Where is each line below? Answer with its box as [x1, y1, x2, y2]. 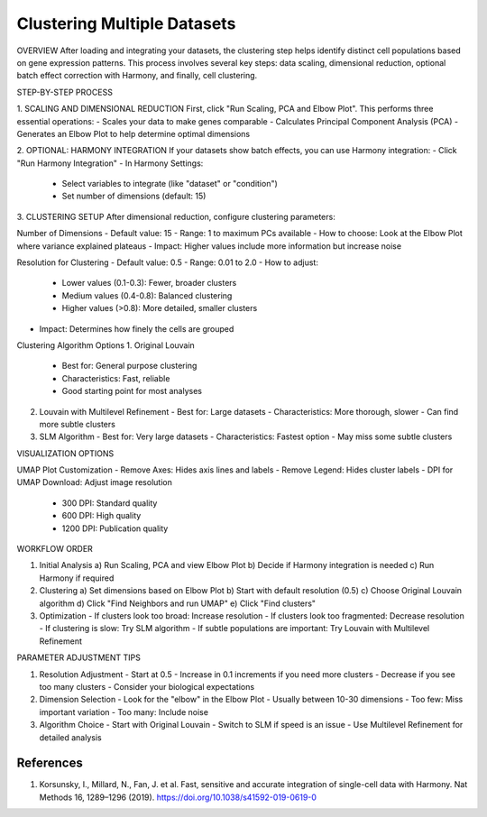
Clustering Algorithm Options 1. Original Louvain [16, 339, 196, 351]
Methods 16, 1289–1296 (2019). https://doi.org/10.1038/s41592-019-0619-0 [39, 792, 317, 803]
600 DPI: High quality [61, 510, 142, 521]
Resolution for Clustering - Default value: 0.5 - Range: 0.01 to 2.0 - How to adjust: [16, 257, 319, 268]
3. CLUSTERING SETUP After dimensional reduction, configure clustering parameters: [16, 211, 335, 222]
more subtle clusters [39, 418, 116, 429]
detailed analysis [39, 731, 103, 743]
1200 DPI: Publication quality [61, 523, 169, 534]
